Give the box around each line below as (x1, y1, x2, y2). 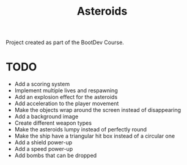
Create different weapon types (14, 119, 92, 127)
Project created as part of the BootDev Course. (5, 38, 125, 46)
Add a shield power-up (14, 139, 73, 146)
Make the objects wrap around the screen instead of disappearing (14, 106, 182, 114)
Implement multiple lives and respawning (14, 87, 118, 94)
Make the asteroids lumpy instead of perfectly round (14, 126, 147, 133)
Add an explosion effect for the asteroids (14, 94, 118, 101)
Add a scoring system (14, 81, 70, 88)
